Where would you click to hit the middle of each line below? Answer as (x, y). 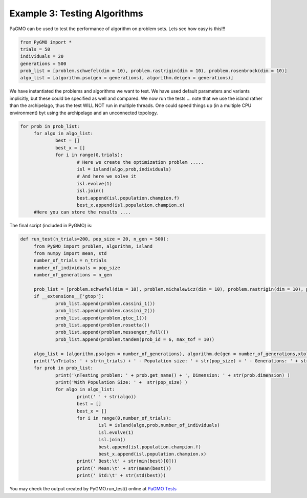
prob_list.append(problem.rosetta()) (103, 325)
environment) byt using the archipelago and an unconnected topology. (84, 113)
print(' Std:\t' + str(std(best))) (122, 475)
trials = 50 (35, 49)
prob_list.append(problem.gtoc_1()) (101, 318)
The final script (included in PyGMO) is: (51, 226)
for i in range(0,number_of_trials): (124, 418)
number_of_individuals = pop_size (77, 268)
